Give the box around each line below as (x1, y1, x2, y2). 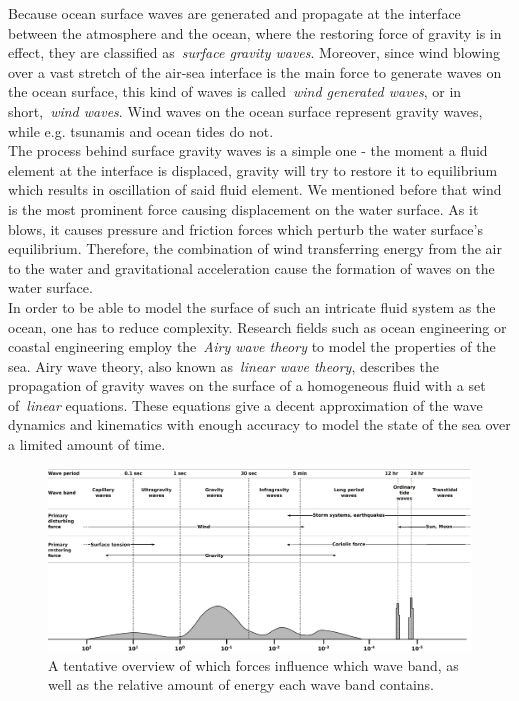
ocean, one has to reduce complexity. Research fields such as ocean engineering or (8, 316, 507, 337)
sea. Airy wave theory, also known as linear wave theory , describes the (8, 355, 440, 376)
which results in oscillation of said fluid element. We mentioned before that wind (8, 179, 502, 200)
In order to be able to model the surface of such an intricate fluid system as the (8, 296, 496, 317)
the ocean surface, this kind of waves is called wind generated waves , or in (8, 81, 462, 102)
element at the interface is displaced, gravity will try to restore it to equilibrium (8, 159, 498, 180)
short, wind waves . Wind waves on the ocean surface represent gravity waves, (8, 100, 483, 121)
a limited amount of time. (8, 434, 166, 455)
